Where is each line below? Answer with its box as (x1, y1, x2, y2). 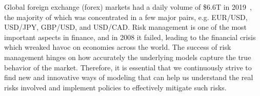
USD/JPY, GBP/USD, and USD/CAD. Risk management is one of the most (4, 22, 247, 32)
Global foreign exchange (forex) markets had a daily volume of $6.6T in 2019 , (4, 2, 252, 12)
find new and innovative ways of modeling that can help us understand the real (4, 72, 253, 83)
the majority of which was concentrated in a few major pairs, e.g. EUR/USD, (4, 11, 248, 22)
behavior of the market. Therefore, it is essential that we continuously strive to (4, 62, 252, 72)
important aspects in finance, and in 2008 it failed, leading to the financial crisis (4, 31, 256, 42)
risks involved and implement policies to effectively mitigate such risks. (4, 82, 227, 92)
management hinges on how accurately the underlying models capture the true (4, 51, 251, 62)
